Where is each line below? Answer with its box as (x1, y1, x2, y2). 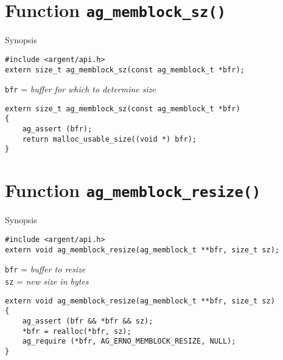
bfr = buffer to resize (5, 263, 86, 275)
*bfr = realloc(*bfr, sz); (22, 327, 131, 336)
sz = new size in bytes (5, 274, 89, 287)
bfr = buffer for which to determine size (5, 83, 156, 95)
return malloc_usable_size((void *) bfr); (22, 134, 197, 144)
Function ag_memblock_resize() (5, 178, 261, 202)
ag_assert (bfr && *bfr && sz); (22, 316, 153, 325)
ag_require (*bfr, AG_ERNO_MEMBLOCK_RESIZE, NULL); (22, 337, 236, 346)
